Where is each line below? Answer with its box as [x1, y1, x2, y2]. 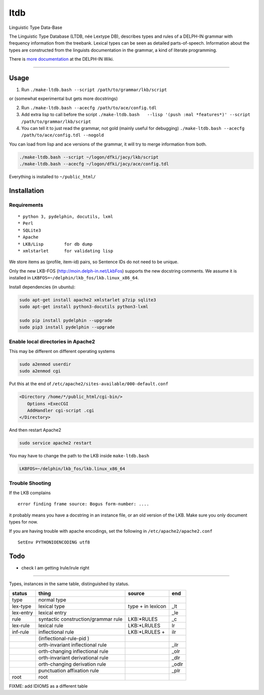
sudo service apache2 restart [19, 440, 92, 446]
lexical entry [38, 609, 67, 616]
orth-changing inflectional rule [38, 647, 109, 654]
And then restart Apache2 [9, 427, 61, 433]
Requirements [9, 201, 44, 208]
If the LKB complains [9, 490, 51, 496]
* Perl [18, 221, 34, 226]
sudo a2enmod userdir [19, 361, 71, 367]
